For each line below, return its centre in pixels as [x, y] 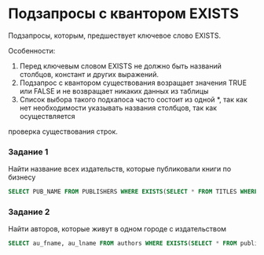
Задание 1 [28, 152]
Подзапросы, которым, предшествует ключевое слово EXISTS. [115, 35]
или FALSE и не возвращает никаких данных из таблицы [114, 91]
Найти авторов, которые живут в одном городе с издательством [117, 229]
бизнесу [22, 177]
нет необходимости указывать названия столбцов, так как [118, 108]
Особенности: [32, 50]
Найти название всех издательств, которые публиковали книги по [120, 169]
